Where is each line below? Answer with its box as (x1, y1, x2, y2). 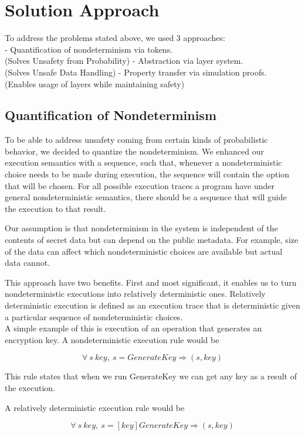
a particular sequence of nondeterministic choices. (5, 310, 183, 323)
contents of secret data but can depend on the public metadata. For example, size (5, 234, 299, 246)
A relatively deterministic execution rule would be (5, 401, 185, 413)
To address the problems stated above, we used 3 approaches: (5, 32, 225, 44)
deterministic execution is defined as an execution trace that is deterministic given (5, 299, 300, 311)
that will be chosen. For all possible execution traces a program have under (5, 179, 274, 191)
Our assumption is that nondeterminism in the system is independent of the (5, 222, 278, 234)
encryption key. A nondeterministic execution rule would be (5, 333, 219, 345)
